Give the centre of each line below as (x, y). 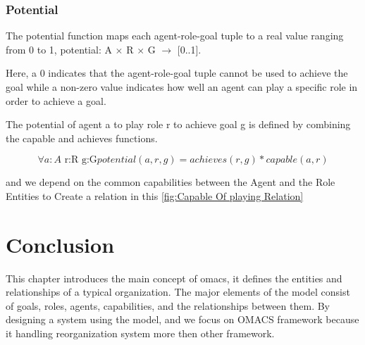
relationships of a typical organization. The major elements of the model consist (178, 292)
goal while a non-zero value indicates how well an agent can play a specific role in (182, 87)
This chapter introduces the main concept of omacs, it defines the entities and (174, 278)
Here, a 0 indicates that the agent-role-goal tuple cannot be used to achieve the (177, 73)
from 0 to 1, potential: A (59, 49)
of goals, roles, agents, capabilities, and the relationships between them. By (168, 305)
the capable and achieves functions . (82, 138)
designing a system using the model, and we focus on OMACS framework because (182, 319)
